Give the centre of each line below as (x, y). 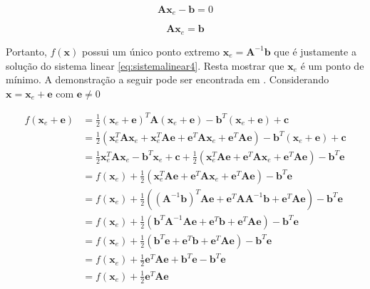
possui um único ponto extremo (151, 51)
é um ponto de (332, 65)
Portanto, (26, 51)
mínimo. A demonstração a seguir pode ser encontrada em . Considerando (168, 79)
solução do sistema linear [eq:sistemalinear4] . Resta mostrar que (145, 65)
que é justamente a (315, 51)
